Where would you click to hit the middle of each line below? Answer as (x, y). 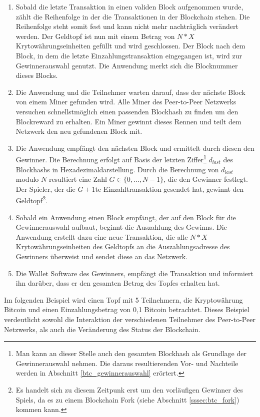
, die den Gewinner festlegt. (206, 179)
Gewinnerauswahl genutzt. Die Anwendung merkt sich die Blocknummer (127, 65)
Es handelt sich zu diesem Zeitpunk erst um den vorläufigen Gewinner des (129, 389)
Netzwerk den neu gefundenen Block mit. (79, 131)
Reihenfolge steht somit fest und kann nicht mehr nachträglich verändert (127, 26)
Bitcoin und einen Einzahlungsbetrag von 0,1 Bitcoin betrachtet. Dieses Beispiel (127, 309)
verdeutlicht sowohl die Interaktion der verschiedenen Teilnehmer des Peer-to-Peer (130, 319)
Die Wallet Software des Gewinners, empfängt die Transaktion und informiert (134, 273)
